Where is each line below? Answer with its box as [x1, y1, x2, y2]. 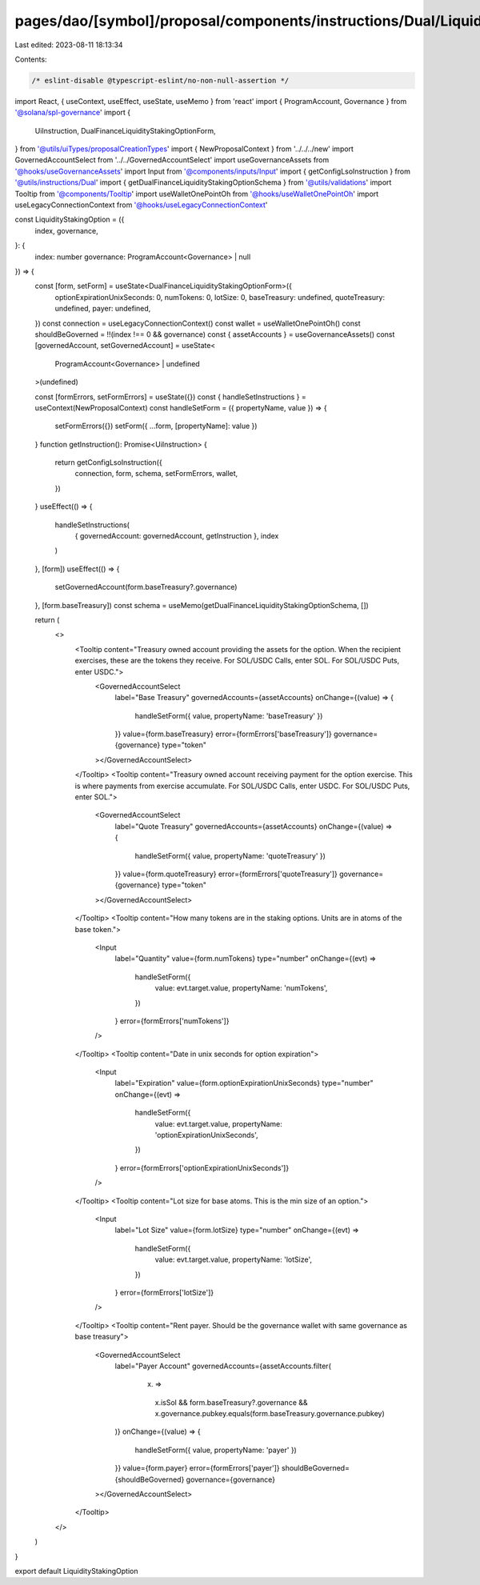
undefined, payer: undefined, [54, 304, 151, 314]
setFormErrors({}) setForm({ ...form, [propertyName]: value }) [54, 421, 258, 431]
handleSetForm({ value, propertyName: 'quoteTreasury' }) [134, 851, 326, 860]
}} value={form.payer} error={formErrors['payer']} [114, 1463, 280, 1473]
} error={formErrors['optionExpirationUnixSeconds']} [114, 1163, 290, 1172]
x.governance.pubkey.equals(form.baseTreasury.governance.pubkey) [154, 1409, 386, 1419]
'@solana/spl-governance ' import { [14, 108, 131, 118]
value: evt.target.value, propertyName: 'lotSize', [154, 1255, 312, 1264]
